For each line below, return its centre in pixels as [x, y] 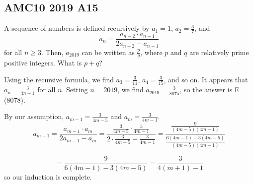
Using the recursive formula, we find [59, 79]
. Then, [52, 52]
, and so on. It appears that [206, 79]
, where [151, 52]
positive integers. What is [43, 63]
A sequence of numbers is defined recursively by [77, 28]
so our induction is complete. [48, 176]
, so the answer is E [210, 90]
